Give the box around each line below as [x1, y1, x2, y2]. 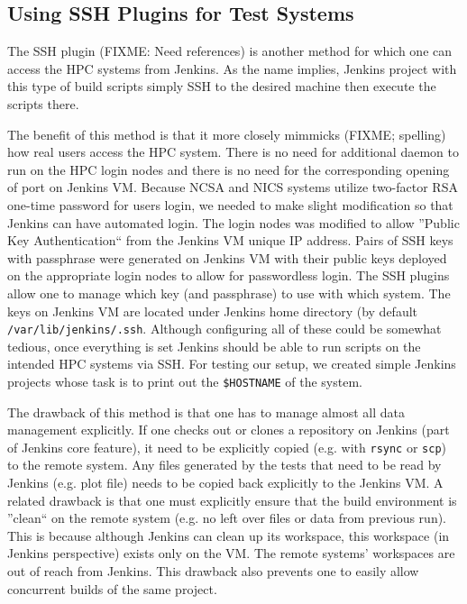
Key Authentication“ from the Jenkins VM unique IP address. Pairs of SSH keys [7, 231, 453, 250]
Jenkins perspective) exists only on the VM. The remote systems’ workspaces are [7, 544, 455, 563]
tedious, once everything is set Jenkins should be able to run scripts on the [7, 336, 421, 355]
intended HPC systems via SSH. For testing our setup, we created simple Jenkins [7, 354, 456, 373]
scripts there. [7, 94, 79, 113]
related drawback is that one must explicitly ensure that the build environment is [7, 490, 457, 509]
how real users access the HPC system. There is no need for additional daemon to [7, 142, 459, 161]
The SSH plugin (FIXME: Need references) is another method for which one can [7, 41, 453, 60]
